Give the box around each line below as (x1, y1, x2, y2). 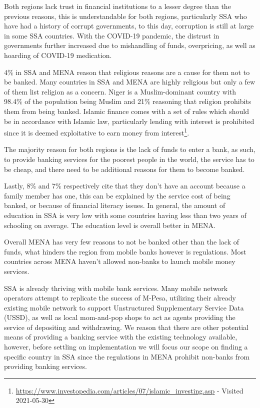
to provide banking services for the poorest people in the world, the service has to (4, 153, 254, 164)
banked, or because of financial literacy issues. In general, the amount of (4, 200, 225, 210)
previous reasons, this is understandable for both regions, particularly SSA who (4, 10, 247, 21)
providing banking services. (4, 361, 87, 371)
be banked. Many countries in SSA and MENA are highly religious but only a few (4, 76, 255, 87)
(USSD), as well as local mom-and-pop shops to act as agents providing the (4, 312, 235, 322)
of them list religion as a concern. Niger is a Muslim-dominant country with (4, 86, 236, 96)
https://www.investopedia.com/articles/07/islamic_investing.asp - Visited (15, 385, 243, 395)
